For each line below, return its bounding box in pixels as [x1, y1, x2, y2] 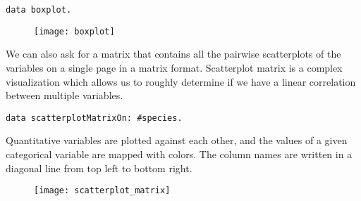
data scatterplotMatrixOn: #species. [6, 112, 183, 123]
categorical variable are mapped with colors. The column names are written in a [6, 146, 353, 161]
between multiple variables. [6, 88, 123, 103]
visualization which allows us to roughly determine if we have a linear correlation [6, 74, 356, 89]
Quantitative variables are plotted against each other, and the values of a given [6, 133, 348, 148]
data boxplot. [6, 5, 72, 15]
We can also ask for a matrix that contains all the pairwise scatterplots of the [6, 46, 341, 61]
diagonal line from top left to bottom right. [6, 160, 192, 175]
